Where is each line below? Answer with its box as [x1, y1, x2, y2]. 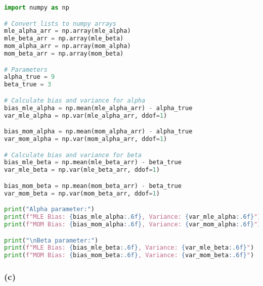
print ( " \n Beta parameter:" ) [4, 236, 99, 244]
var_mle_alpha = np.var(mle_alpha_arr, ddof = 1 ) [4, 112, 167, 119]
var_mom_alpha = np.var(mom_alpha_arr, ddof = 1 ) [4, 135, 167, 142]
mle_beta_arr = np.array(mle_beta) [4, 35, 124, 42]
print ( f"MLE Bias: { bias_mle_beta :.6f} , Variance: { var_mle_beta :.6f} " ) [4, 244, 254, 252]
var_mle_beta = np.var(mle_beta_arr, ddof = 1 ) [4, 166, 160, 174]
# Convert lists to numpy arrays [4, 20, 116, 27]
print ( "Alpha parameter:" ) [4, 206, 95, 213]
